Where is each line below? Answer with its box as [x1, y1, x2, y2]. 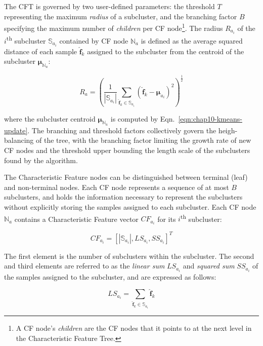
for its [157, 213, 176, 224]
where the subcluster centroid [4, 113, 96, 124]
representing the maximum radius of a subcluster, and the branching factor [4, 11, 237, 21]
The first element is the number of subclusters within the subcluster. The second [4, 250, 254, 261]
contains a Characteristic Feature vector [14, 213, 139, 224]
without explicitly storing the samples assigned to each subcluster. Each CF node [4, 202, 256, 212]
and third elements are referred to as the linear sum [4, 260, 165, 271]
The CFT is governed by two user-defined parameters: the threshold [4, 1, 215, 11]
